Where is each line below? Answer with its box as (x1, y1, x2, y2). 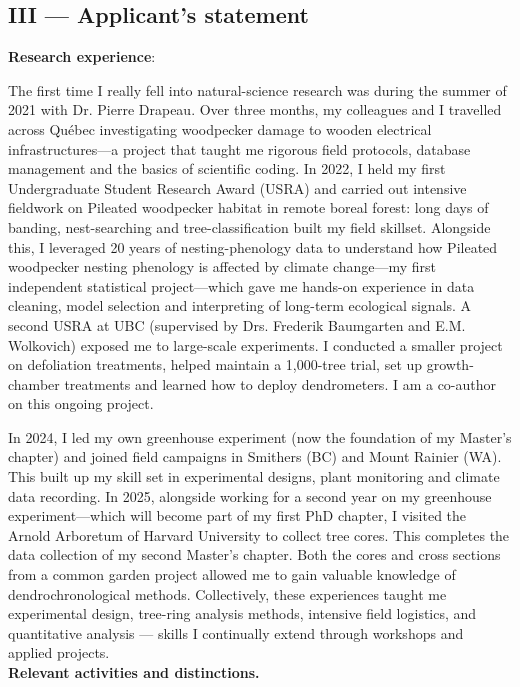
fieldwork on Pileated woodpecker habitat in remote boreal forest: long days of (8, 197, 489, 218)
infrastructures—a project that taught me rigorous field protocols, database (8, 138, 471, 159)
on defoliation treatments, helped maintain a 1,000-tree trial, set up (8, 354, 423, 375)
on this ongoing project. (8, 393, 154, 414)
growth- (426, 354, 474, 375)
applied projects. (8, 642, 110, 663)
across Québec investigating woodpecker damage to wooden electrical (8, 118, 432, 139)
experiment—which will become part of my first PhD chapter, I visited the (8, 505, 467, 526)
